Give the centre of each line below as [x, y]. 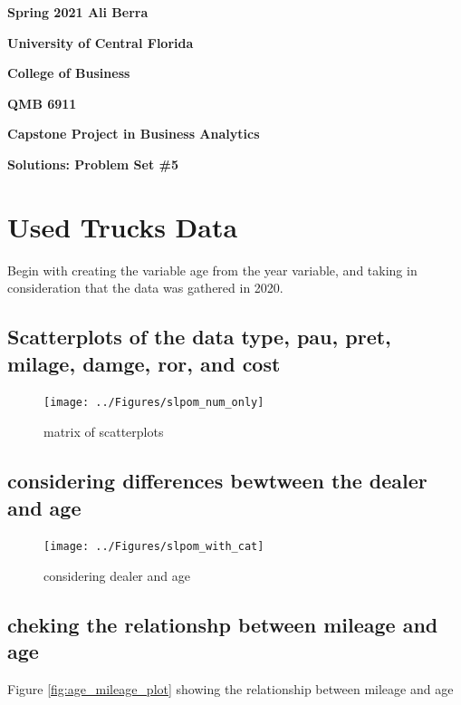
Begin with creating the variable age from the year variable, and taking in [212, 270]
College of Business [69, 73]
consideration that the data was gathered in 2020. [145, 288]
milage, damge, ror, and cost [144, 363]
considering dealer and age [117, 575]
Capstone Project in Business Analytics [134, 134]
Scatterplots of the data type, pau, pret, [199, 337]
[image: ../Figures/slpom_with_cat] [154, 547]
